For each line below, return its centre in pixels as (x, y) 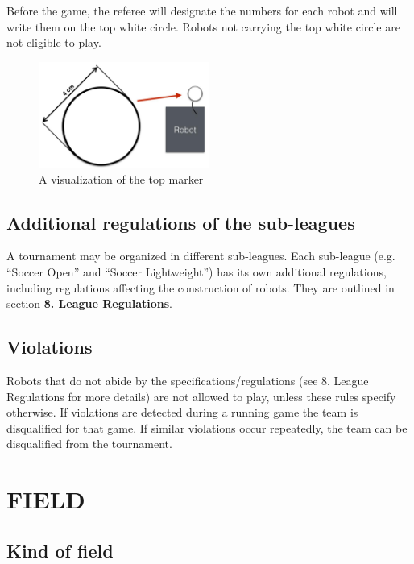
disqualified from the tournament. (89, 444)
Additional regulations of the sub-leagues (181, 222)
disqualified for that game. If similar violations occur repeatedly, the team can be (207, 427)
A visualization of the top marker (121, 178)
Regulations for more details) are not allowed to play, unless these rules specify (201, 396)
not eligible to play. (54, 42)
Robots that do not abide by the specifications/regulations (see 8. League (188, 380)
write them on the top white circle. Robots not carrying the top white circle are (203, 26)
